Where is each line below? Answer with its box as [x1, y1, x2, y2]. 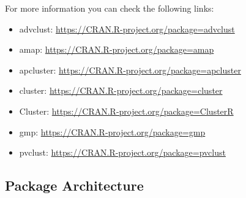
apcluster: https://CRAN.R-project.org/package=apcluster [19, 63, 241, 76]
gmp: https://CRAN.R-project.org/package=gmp [19, 125, 206, 138]
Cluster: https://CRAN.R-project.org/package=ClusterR [19, 104, 234, 117]
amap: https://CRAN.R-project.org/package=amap [19, 43, 214, 56]
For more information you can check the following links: [5, 2, 214, 14]
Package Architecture [5, 176, 144, 195]
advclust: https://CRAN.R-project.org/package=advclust [19, 22, 235, 35]
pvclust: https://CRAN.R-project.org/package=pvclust [19, 146, 226, 159]
